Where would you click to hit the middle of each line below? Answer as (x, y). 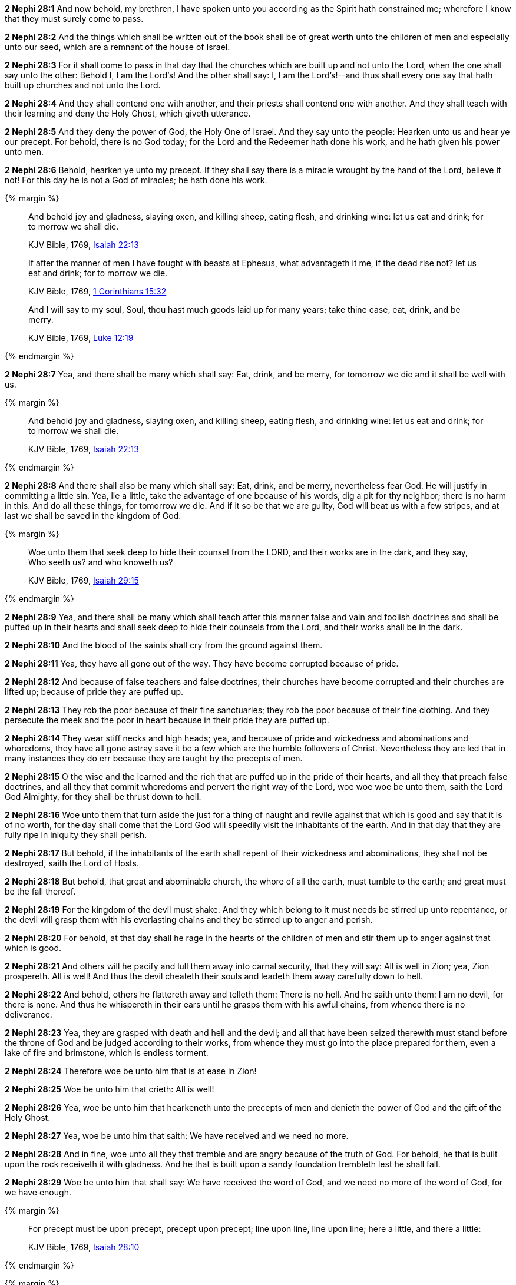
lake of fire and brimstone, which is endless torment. (107, 1053)
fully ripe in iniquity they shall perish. (76, 835)
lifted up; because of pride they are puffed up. (94, 692)
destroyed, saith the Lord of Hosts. (72, 863)
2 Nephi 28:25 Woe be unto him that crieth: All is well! (110, 1089)
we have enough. (38, 1192)
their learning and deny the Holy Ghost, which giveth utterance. (128, 113)
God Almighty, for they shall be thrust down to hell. (103, 796)
